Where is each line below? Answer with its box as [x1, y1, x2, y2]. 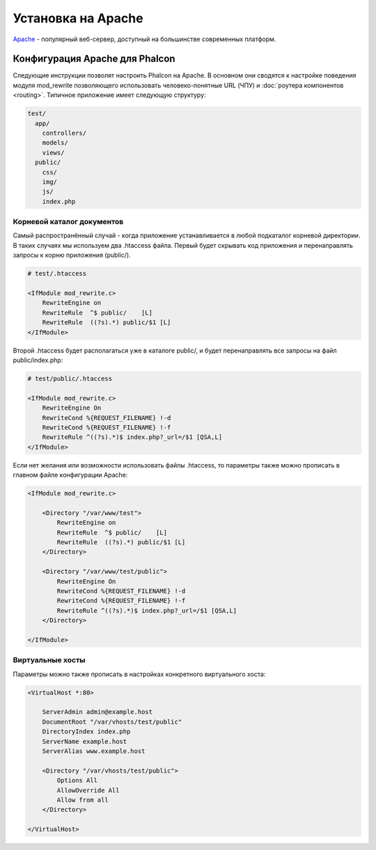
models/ [42, 139, 69, 147]
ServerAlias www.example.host [42, 747, 146, 755]
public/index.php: [13, 356, 63, 364]
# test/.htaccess [27, 269, 87, 278]
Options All [56, 777, 97, 784]
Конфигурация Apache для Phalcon [13, 53, 175, 65]
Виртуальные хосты [13, 655, 86, 665]
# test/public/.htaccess [27, 374, 113, 382]
